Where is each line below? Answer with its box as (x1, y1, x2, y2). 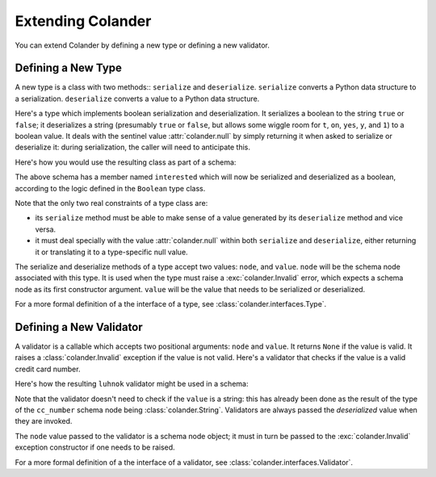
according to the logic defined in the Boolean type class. (15, 183, 206, 193)
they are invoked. (15, 416, 73, 426)
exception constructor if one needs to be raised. (15, 442, 175, 452)
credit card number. (15, 364, 81, 374)
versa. (35, 224, 57, 234)
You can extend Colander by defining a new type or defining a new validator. (15, 40, 270, 50)
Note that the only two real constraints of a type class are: (15, 198, 208, 207)
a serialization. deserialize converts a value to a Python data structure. (15, 94, 260, 103)
